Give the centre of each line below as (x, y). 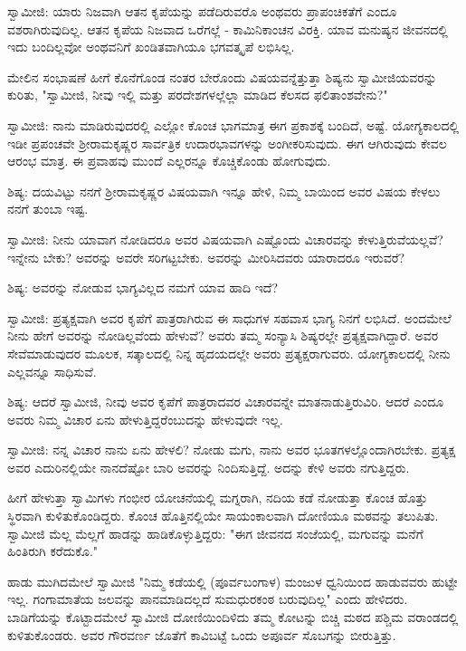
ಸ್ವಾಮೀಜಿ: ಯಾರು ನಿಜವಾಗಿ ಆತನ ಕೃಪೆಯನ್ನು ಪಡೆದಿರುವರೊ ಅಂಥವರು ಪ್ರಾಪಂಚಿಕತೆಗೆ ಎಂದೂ (202, 11)
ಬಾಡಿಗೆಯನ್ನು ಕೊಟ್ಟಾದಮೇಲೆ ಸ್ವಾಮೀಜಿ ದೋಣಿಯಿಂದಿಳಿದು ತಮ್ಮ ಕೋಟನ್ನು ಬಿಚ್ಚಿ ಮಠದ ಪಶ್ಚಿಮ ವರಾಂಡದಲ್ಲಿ (233, 617)
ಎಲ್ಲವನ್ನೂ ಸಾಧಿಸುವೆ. (52, 371)
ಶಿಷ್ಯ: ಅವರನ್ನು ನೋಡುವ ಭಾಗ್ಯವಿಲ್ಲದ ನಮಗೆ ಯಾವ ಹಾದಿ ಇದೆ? (143, 287)
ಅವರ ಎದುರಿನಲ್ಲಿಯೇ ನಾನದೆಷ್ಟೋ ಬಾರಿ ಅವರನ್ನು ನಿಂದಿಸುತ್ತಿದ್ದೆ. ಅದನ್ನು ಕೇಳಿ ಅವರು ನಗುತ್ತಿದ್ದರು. (209, 467)
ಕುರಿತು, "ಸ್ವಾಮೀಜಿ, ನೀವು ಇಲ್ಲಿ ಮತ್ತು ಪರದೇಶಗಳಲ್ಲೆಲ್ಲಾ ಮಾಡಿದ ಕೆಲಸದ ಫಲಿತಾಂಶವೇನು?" (198, 95)
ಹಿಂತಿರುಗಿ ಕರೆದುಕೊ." (53, 551)
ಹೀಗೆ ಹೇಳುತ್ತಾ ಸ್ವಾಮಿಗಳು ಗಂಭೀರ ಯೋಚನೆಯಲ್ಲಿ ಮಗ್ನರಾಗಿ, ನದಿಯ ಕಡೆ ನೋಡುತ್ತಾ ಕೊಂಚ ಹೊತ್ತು (218, 498)
